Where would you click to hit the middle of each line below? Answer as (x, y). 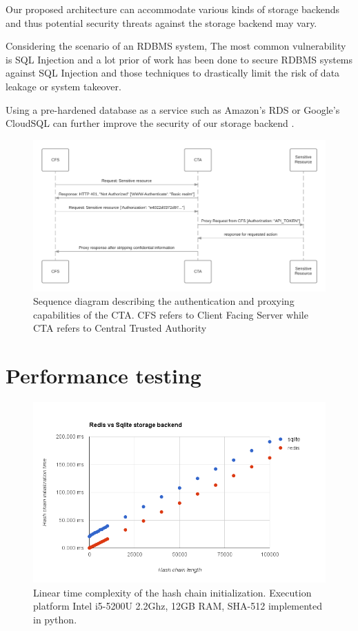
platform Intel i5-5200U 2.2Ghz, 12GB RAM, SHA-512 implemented (178, 606)
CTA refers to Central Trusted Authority (120, 328)
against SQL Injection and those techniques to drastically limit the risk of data (173, 73)
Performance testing (103, 375)
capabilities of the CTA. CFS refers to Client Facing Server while (171, 314)
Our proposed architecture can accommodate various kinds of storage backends (172, 9)
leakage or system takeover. (63, 86)
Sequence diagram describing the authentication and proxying (164, 301)
